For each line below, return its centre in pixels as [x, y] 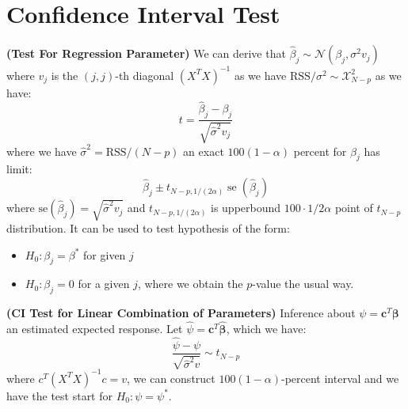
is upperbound [246, 208]
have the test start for [59, 395]
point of [354, 208]
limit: [19, 169]
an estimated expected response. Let [95, 329]
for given [105, 254]
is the [65, 75]
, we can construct [171, 378]
